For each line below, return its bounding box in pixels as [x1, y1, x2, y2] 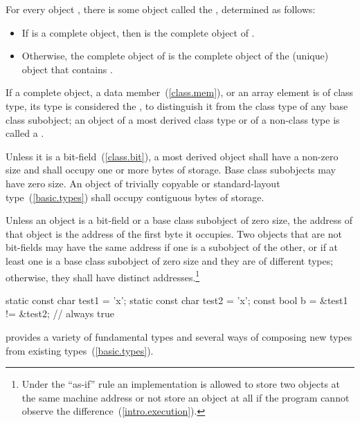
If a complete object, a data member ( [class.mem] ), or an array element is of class [6, 85, 354, 100]
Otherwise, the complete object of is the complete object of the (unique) [21, 48, 329, 63]
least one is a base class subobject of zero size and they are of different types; [6, 253, 334, 267]
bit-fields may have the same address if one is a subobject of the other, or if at [6, 240, 339, 254]
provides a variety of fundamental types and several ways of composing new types [6, 329, 352, 344]
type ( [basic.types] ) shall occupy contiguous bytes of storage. [6, 189, 264, 204]
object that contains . [21, 62, 113, 76]
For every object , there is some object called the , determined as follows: [6, 2, 316, 16]
